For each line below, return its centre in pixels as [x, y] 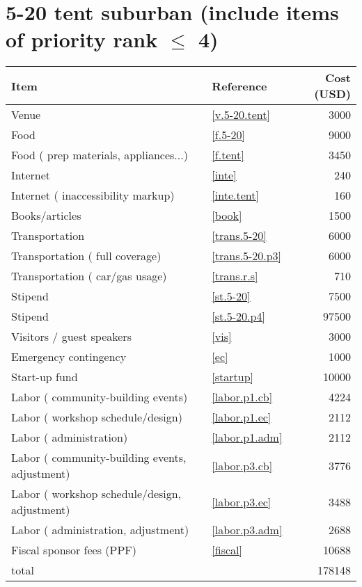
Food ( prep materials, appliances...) [100, 155]
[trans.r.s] [235, 276]
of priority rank [82, 39]
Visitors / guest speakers [71, 337]
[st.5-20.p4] [238, 316]
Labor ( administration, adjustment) [100, 530]
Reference [239, 86]
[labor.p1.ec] [242, 417]
